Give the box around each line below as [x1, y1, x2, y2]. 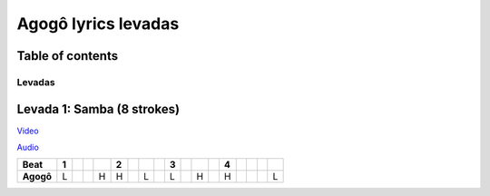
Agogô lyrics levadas [16, 14, 180, 34]
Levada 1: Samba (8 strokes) [16, 101, 181, 117]
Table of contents [16, 48, 118, 64]
